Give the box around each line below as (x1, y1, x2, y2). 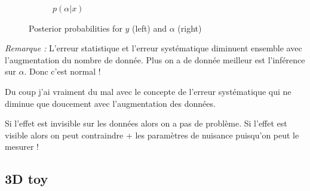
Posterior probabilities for (29, 21, 122, 34)
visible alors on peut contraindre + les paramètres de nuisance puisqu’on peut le (5, 128, 299, 141)
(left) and (132, 21, 167, 34)
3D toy (5, 170, 48, 188)
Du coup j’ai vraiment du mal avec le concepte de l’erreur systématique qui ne (5, 85, 291, 97)
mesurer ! (5, 140, 39, 153)
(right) (177, 21, 202, 34)
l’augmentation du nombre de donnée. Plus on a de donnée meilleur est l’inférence (5, 53, 305, 66)
